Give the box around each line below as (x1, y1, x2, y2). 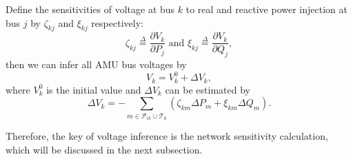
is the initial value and (46, 82, 141, 96)
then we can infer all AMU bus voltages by (6, 57, 187, 72)
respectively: (91, 15, 143, 30)
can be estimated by (165, 82, 250, 96)
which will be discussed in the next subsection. (6, 142, 203, 156)
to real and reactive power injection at (185, 2, 347, 16)
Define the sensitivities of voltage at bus (6, 2, 175, 16)
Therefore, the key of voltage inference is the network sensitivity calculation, (6, 129, 328, 143)
